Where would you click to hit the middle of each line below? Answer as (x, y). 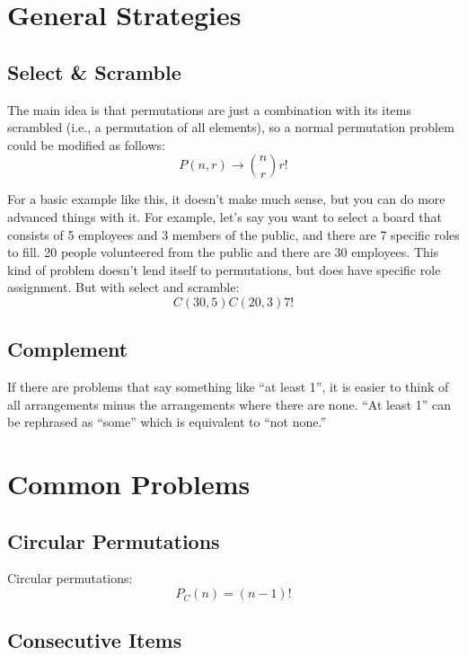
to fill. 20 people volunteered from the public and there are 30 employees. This (223, 252)
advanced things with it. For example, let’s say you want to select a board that (225, 216)
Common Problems (129, 484)
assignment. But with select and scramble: (123, 287)
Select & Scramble (94, 71)
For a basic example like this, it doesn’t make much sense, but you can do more (226, 199)
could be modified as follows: (86, 144)
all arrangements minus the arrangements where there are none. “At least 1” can (229, 404)
